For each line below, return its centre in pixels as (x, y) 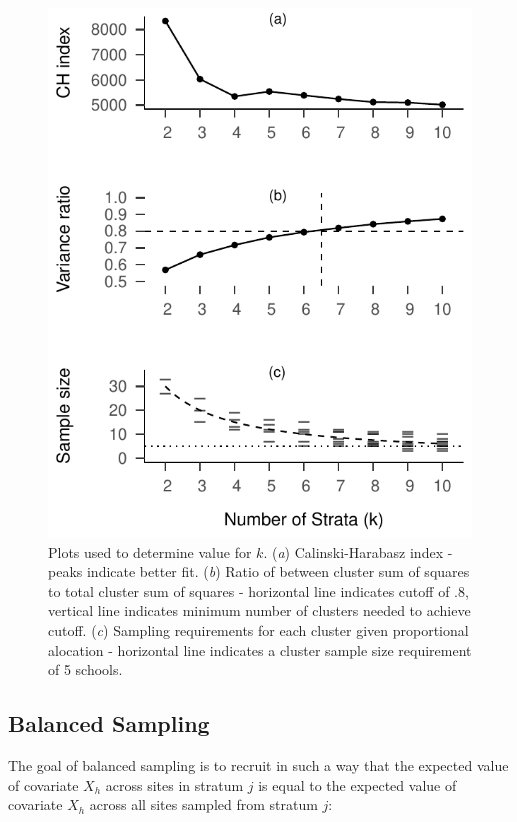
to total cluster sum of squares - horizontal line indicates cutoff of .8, (258, 590)
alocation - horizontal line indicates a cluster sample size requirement (260, 649)
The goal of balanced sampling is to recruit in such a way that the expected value (258, 764)
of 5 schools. (85, 669)
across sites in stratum (174, 784)
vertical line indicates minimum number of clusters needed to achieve (259, 610)
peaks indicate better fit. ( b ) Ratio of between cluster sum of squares (259, 571)
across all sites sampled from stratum (203, 804)
